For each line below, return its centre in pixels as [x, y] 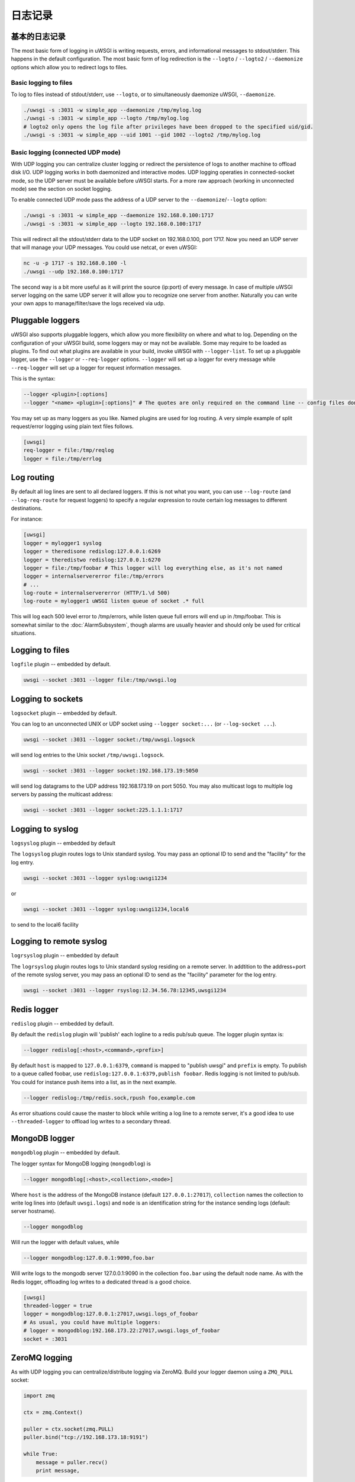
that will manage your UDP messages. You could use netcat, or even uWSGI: [104, 247]
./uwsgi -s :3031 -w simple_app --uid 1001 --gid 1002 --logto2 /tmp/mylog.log [142, 135]
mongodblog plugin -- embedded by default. [66, 1152]
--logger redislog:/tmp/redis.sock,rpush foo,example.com [109, 1098]
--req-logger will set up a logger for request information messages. [96, 368]
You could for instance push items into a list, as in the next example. [94, 1082]
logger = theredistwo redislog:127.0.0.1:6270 [92, 560]
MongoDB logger [43, 1138]
